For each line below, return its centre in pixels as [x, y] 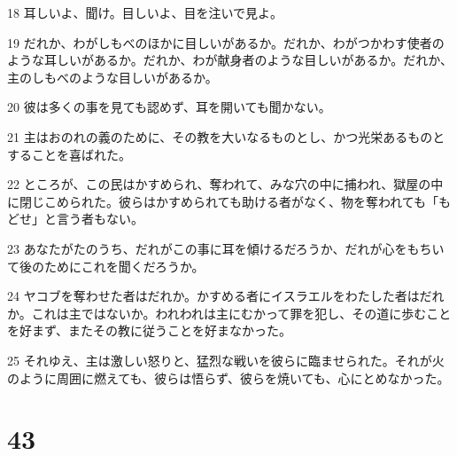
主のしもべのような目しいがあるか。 [112, 77]
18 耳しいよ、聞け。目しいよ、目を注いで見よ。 [145, 12]
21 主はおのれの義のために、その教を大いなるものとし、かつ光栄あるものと [226, 136]
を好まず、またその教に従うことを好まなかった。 [150, 330]
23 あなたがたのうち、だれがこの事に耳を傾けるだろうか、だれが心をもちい [226, 248]
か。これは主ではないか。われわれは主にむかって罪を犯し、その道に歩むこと [229, 313]
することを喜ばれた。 [69, 154]
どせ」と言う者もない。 [75, 219]
